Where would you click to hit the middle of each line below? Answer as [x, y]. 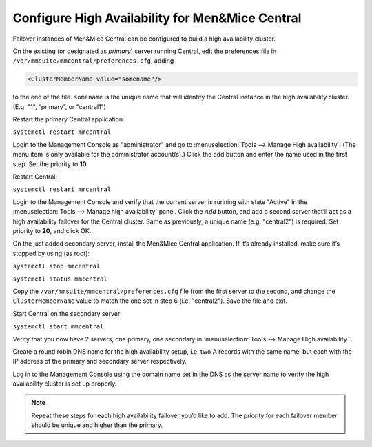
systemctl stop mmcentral [56, 266]
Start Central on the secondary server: [67, 313]
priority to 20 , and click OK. [52, 230]
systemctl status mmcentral [60, 279]
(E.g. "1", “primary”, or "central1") [60, 106]
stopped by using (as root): [51, 253]
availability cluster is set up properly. [65, 384]
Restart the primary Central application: [69, 119]
